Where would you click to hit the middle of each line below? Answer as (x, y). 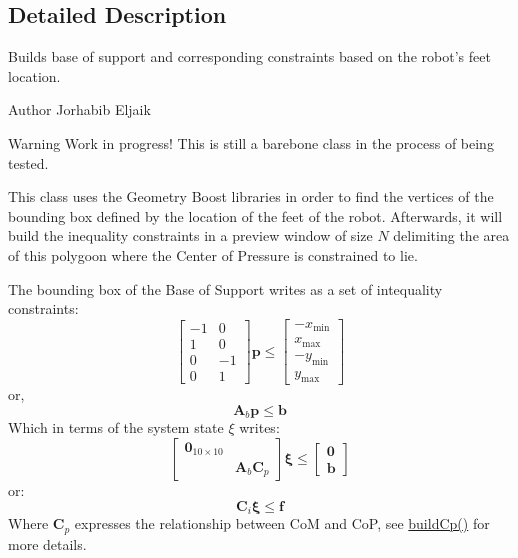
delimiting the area (451, 235)
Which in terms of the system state (116, 427)
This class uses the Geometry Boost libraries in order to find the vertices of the (251, 196)
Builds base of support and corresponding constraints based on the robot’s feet (249, 56)
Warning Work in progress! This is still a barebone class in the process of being (251, 142)
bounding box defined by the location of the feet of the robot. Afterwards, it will (255, 215)
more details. (47, 543)
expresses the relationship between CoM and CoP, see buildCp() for (282, 523)
